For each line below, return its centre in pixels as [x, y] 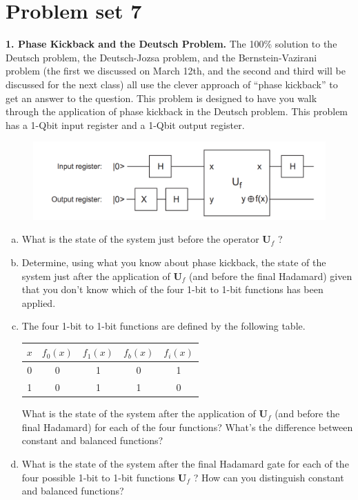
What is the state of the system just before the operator [140, 239]
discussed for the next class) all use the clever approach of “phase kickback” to [172, 84]
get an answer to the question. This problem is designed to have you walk [161, 98]
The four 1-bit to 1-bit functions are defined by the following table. [163, 326]
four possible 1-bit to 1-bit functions [98, 477]
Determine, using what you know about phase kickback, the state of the [174, 262]
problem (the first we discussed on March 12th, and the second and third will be [176, 71]
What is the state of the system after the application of [139, 413]
